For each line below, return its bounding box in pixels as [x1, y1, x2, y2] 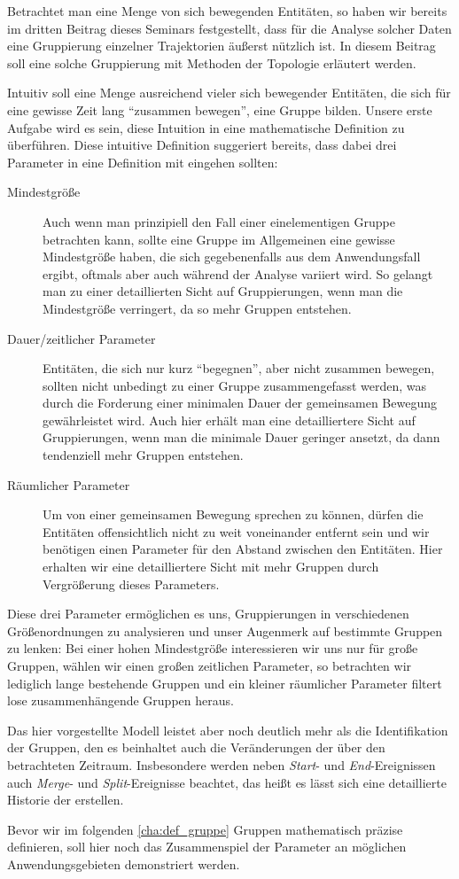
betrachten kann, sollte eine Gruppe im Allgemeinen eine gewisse [43, 229, 395, 248]
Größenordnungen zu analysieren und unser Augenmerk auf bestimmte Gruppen [7, 621, 443, 640]
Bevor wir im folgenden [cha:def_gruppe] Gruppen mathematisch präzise [7, 820, 403, 838]
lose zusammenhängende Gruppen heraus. [7, 691, 234, 710]
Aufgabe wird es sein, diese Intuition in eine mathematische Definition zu [7, 118, 405, 136]
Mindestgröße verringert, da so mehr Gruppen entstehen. [43, 299, 352, 317]
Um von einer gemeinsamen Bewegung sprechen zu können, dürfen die [43, 505, 424, 524]
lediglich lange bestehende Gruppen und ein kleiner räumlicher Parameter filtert [7, 673, 442, 692]
